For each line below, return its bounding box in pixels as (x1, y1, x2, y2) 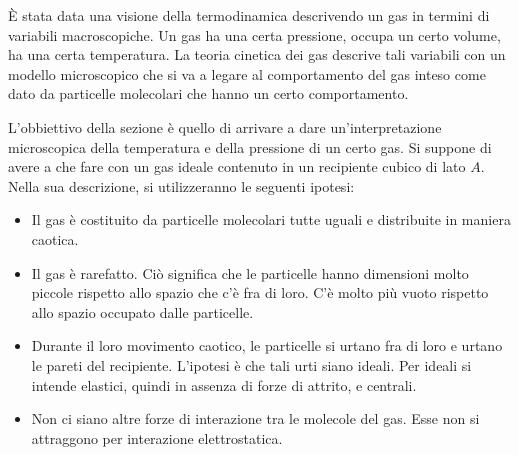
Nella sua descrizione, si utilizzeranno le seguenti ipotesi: (8, 175, 355, 196)
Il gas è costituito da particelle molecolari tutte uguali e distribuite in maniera (31, 209, 511, 230)
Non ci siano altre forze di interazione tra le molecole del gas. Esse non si (31, 408, 480, 429)
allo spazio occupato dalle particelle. (31, 301, 254, 322)
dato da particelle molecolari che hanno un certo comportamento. (8, 83, 409, 104)
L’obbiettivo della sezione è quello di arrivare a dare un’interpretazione (8, 116, 442, 137)
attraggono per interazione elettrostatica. (31, 427, 283, 448)
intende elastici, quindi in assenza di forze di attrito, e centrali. (31, 374, 417, 395)
